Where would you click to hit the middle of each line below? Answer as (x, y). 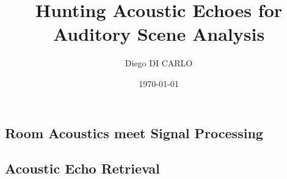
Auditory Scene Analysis (159, 34)
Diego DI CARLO (159, 63)
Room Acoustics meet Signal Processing (134, 132)
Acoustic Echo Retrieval (82, 168)
